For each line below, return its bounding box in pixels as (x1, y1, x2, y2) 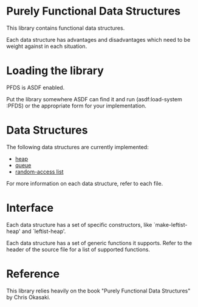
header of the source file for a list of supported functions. (6, 246, 151, 253)
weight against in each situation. (6, 42, 87, 50)
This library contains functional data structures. (6, 24, 125, 32)
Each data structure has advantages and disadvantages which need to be (6, 36, 191, 43)
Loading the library (6, 64, 104, 78)
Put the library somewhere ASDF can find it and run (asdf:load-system (6, 95, 182, 103)
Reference (6, 267, 60, 280)
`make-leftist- (153, 221, 188, 228)
